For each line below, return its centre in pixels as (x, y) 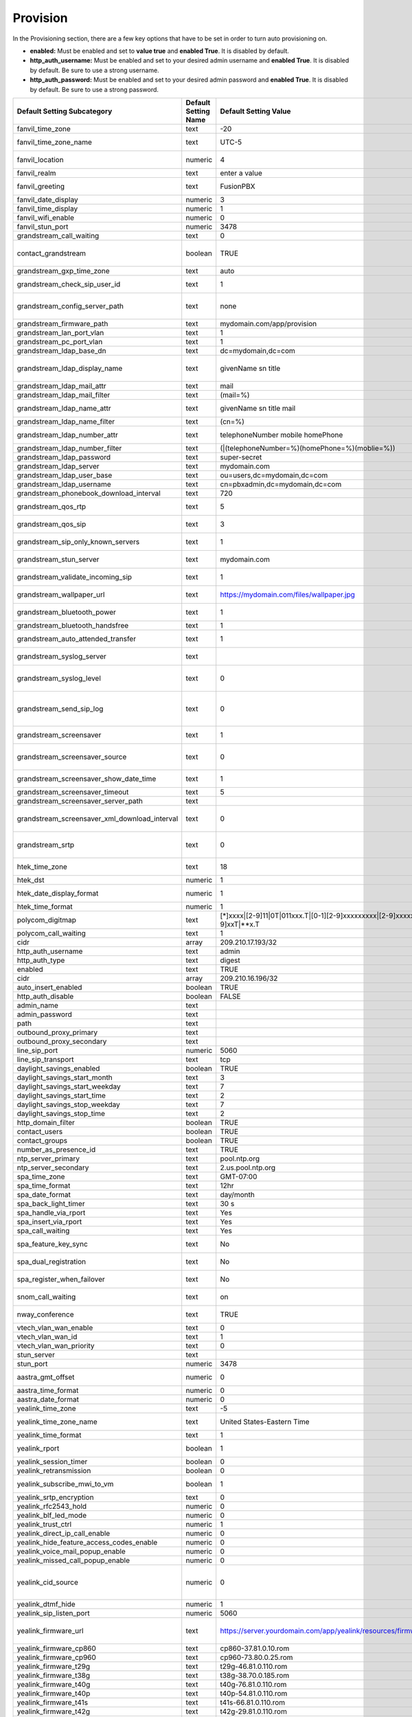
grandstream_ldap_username (64, 484)
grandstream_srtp (46, 845)
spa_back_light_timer (51, 1203)
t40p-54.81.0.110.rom (254, 1693)
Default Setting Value (255, 111)
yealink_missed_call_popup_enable (73, 1560)
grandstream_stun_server (58, 559)
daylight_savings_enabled (58, 1068)
